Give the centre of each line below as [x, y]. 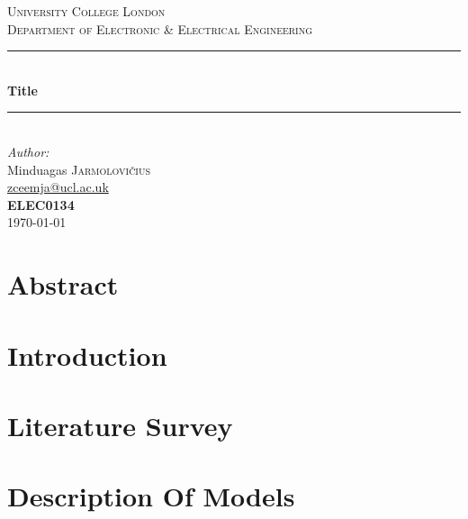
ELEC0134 [41, 204]
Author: [28, 151]
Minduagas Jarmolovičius [79, 169]
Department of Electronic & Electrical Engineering [160, 28]
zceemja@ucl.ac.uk [58, 187]
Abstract [63, 284]
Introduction [87, 355]
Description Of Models [151, 496]
